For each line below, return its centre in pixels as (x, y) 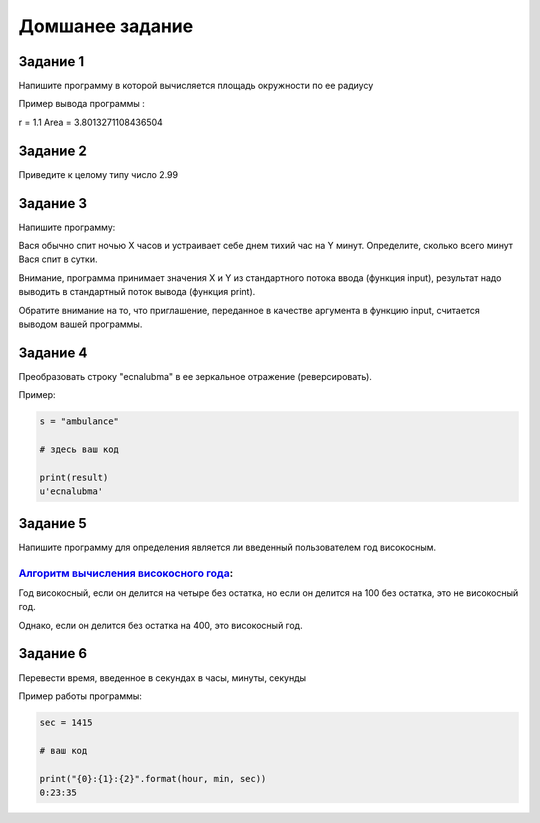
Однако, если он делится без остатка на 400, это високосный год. (161, 625)
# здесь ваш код (79, 449)
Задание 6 (53, 653)
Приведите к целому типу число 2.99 (98, 174)
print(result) (74, 477)
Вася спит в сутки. (58, 259)
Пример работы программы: (80, 696)
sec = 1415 (66, 722)
